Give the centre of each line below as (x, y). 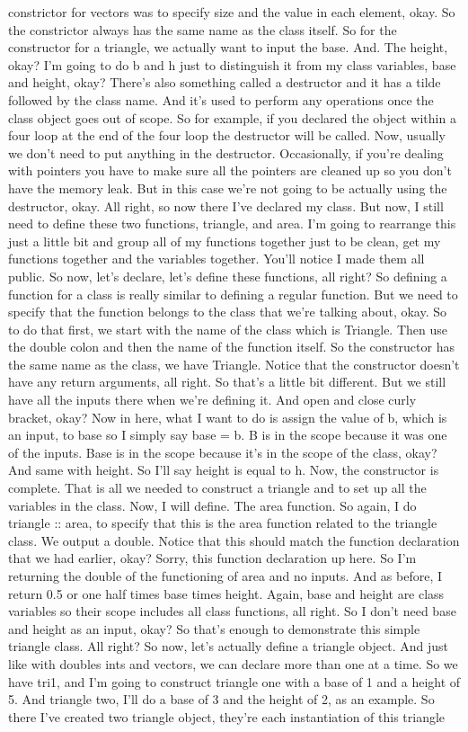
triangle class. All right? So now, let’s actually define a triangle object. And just (229, 646)
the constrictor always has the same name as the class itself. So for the (203, 29)
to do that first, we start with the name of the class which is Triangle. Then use (228, 329)
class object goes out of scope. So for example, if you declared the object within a (232, 117)
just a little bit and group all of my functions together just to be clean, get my (225, 241)
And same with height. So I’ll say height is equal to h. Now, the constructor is (224, 470)
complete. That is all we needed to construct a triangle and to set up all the (217, 488)
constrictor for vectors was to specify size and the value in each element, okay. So (232, 12)
